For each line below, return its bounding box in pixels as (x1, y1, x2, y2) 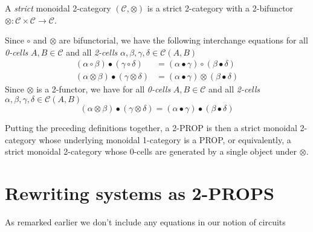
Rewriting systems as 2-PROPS (5, 181, 274, 205)
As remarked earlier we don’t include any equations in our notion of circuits (5, 215, 286, 228)
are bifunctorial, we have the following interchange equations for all (59, 34, 308, 47)
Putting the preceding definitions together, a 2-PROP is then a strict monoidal (5, 121, 297, 134)
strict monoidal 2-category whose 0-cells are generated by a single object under (5, 145, 297, 158)
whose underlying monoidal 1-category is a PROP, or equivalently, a (39, 133, 291, 146)
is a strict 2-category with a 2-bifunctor (147, 2, 294, 14)
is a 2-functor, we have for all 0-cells (36, 83, 171, 95)
